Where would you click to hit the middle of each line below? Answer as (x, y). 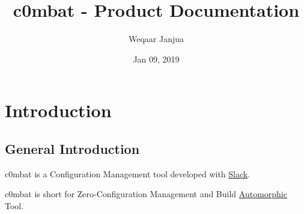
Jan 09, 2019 (156, 59)
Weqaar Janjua (156, 39)
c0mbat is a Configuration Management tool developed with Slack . (128, 173)
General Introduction (72, 148)
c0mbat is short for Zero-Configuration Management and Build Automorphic (146, 194)
